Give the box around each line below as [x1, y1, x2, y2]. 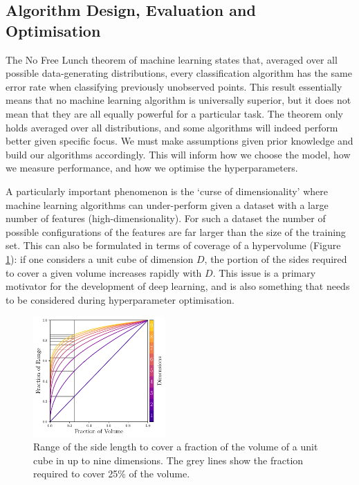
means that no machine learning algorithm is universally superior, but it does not [6, 93, 351, 107]
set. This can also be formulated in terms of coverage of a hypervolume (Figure [6, 238, 341, 253]
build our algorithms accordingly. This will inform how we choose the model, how [6, 147, 351, 161]
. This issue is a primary [212, 265, 316, 280]
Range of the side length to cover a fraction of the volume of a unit [33, 439, 318, 454]
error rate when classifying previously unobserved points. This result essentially [6, 79, 342, 93]
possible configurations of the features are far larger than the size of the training [6, 224, 346, 239]
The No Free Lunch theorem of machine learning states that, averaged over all [6, 52, 338, 66]
